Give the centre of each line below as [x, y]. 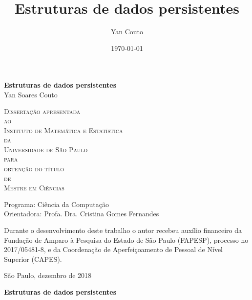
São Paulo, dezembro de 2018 [48, 275]
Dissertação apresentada [42, 111]
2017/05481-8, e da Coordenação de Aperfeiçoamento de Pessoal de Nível [113, 249]
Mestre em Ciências [34, 188]
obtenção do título [34, 169]
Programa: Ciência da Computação [56, 204]
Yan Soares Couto [31, 94]
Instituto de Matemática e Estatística [63, 130]
